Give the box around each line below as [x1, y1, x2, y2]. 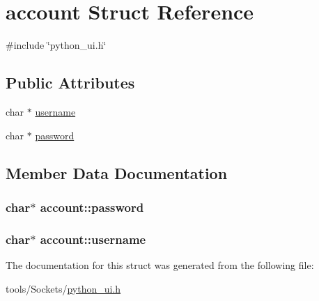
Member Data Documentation [6, 162, 228, 183]
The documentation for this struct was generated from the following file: [6, 257, 314, 272]
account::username [40, 230, 146, 247]
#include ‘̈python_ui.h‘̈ [6, 38, 107, 52]
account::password [40, 198, 144, 215]
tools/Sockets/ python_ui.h [6, 281, 121, 295]
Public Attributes [6, 72, 135, 93]
